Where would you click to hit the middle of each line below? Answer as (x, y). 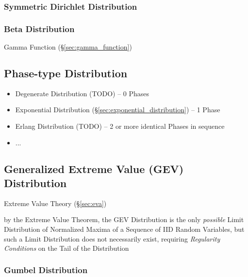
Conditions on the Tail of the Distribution (66, 248)
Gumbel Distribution (46, 269)
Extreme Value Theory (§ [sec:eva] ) (55, 203)
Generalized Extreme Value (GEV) (94, 168)
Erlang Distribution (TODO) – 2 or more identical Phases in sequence (120, 126)
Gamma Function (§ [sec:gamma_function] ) (68, 47)
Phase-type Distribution (66, 73)
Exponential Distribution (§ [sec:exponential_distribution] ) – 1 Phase (118, 110)
